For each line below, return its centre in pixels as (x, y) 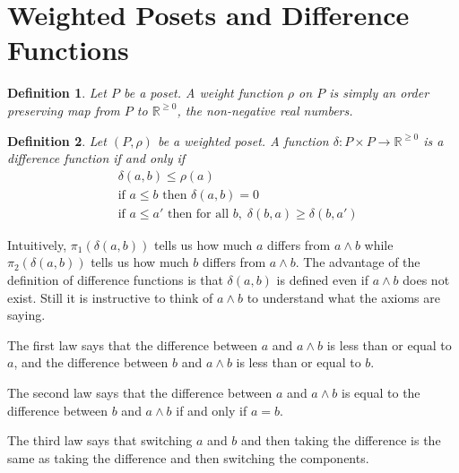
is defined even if (322, 279)
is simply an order (379, 93)
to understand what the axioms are (343, 297)
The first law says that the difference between (133, 344)
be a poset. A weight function (203, 93)
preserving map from (64, 110)
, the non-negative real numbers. (265, 110)
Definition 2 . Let (57, 140)
